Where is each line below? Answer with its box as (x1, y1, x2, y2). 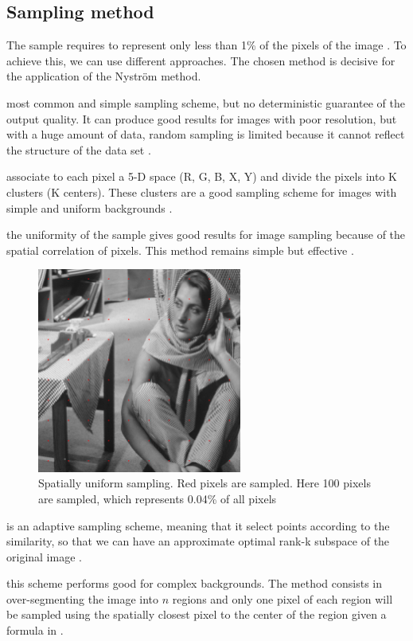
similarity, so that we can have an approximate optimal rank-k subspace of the (6, 533, 390, 549)
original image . (6, 548, 82, 565)
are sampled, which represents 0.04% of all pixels (38, 490, 277, 506)
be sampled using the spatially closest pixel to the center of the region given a (6, 606, 387, 623)
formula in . (6, 622, 64, 639)
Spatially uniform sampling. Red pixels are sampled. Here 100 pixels (38, 475, 371, 491)
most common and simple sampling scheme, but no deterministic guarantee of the (6, 94, 405, 111)
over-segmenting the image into (6, 590, 159, 607)
